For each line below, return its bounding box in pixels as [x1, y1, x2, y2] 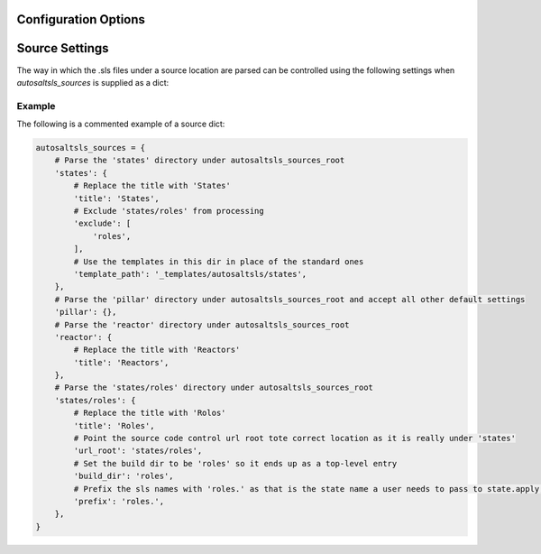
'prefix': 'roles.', [73, 496, 165, 506]
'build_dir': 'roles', [73, 471, 175, 482]
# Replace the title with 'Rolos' [73, 408, 226, 419]
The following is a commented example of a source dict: [16, 118, 225, 130]
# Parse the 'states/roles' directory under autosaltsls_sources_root [54, 383, 374, 392]
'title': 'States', [73, 193, 160, 203]
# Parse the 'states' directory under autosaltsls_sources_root [54, 155, 345, 166]
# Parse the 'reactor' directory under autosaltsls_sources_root [54, 319, 350, 329]
